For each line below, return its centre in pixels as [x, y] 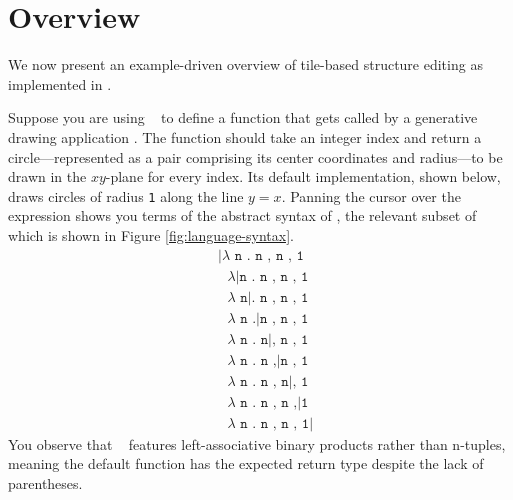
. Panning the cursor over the [371, 195]
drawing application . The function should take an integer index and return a [245, 136]
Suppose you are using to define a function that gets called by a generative [243, 117]
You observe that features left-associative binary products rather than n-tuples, [257, 443]
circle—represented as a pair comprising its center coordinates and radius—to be [255, 156]
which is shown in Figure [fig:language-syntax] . [151, 234]
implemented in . [60, 83]
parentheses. [45, 483]
